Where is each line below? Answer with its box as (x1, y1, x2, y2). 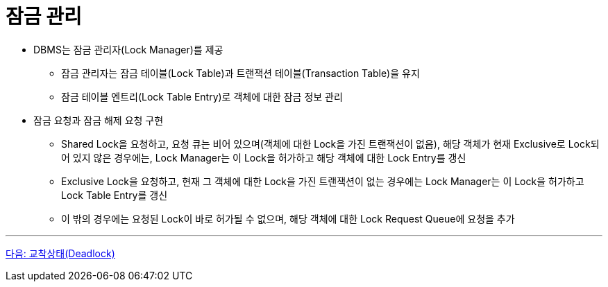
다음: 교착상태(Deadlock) (6, 247, 115, 259)
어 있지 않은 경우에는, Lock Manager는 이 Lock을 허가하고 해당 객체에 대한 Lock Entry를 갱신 (61, 151, 466, 164)
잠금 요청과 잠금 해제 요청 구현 (33, 114, 164, 126)
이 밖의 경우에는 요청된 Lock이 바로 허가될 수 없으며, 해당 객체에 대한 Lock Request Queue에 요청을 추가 (61, 212, 515, 225)
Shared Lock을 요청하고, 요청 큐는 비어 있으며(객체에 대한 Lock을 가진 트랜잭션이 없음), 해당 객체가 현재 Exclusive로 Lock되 (61, 137, 600, 150)
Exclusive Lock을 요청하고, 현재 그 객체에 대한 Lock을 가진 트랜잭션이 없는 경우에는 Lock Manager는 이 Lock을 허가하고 (61, 175, 584, 187)
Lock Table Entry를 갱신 (61, 189, 168, 201)
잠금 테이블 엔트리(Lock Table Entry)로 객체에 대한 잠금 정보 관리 (61, 90, 343, 103)
